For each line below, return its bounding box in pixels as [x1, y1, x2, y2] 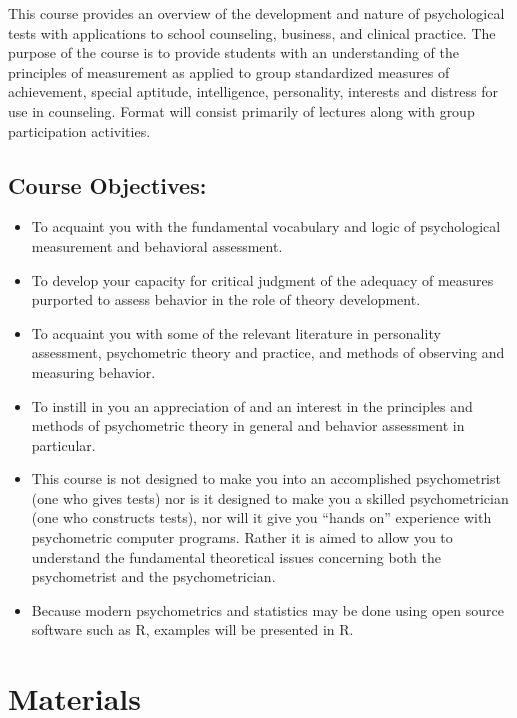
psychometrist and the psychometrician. [31, 566, 276, 587]
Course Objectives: [8, 169, 207, 200]
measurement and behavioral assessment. [31, 235, 283, 256]
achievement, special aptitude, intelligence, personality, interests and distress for [8, 81, 498, 102]
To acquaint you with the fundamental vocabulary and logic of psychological [31, 216, 501, 237]
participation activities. [8, 120, 151, 141]
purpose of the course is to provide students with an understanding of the [8, 42, 459, 63]
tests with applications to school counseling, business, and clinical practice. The [8, 22, 496, 43]
